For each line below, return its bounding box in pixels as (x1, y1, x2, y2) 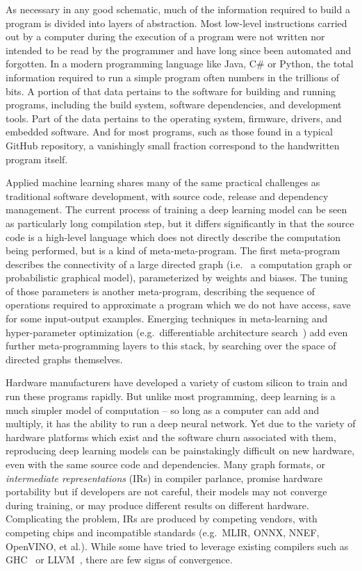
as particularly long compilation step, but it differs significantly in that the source (6, 215, 354, 230)
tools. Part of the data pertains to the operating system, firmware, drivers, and (6, 110, 342, 125)
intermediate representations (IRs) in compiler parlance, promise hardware (6, 470, 322, 485)
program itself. (6, 151, 68, 166)
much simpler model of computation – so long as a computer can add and (6, 402, 320, 417)
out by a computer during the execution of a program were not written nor (6, 29, 325, 44)
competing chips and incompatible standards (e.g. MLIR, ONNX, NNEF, (6, 524, 320, 539)
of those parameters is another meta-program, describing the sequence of (6, 283, 315, 298)
